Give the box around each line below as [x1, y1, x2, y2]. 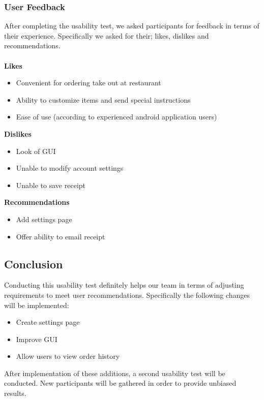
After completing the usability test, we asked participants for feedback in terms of [4, 20, 259, 31]
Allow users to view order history [16, 351, 120, 361]
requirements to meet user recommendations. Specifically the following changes [4, 289, 250, 300]
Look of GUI [16, 145, 56, 156]
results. [4, 388, 26, 398]
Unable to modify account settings [16, 163, 124, 173]
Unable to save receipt [16, 179, 86, 190]
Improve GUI [16, 333, 57, 344]
